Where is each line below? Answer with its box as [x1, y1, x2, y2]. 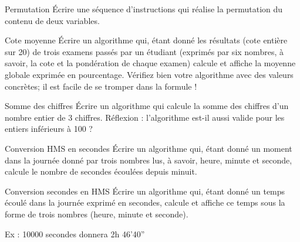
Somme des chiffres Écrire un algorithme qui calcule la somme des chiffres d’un [5, 100, 289, 112]
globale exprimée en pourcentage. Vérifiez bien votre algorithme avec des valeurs [5, 68, 294, 80]
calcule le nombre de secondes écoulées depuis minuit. [5, 165, 197, 178]
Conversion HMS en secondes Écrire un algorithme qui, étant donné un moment [5, 142, 292, 154]
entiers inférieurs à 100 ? [5, 122, 93, 135]
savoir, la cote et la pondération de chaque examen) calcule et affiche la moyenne [5, 57, 296, 69]
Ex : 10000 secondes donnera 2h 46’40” [5, 227, 145, 240]
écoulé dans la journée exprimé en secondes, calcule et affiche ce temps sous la [5, 196, 285, 209]
